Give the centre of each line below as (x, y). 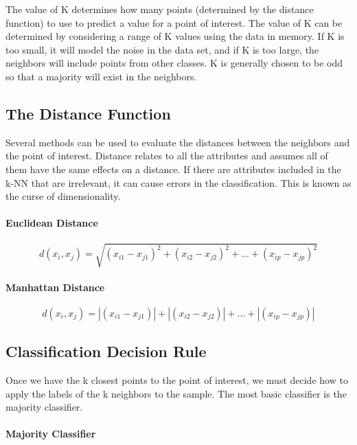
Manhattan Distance (55, 287)
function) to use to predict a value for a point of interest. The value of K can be (174, 22)
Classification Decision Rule (106, 351)
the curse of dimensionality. (63, 196)
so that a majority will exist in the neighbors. (101, 76)
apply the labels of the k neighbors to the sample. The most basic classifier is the (176, 393)
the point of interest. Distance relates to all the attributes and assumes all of (167, 156)
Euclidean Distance (52, 223)
